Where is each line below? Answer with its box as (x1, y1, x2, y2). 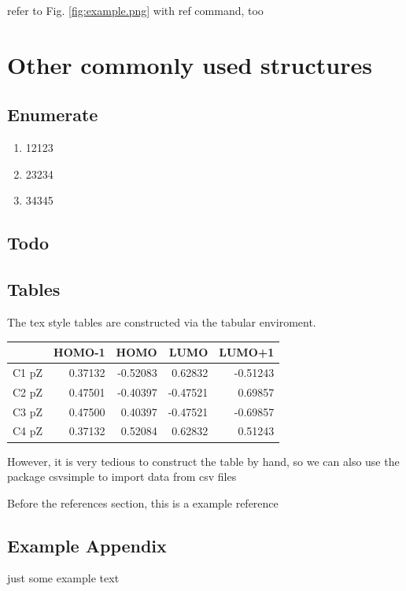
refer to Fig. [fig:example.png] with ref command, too (7, 2, 264, 18)
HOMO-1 (54, 344, 105, 360)
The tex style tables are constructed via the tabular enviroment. (7, 313, 316, 330)
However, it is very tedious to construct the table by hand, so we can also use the (7, 452, 400, 469)
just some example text (7, 570, 120, 586)
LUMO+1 (219, 344, 275, 360)
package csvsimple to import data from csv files (7, 468, 237, 485)
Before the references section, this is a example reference (7, 494, 279, 511)
